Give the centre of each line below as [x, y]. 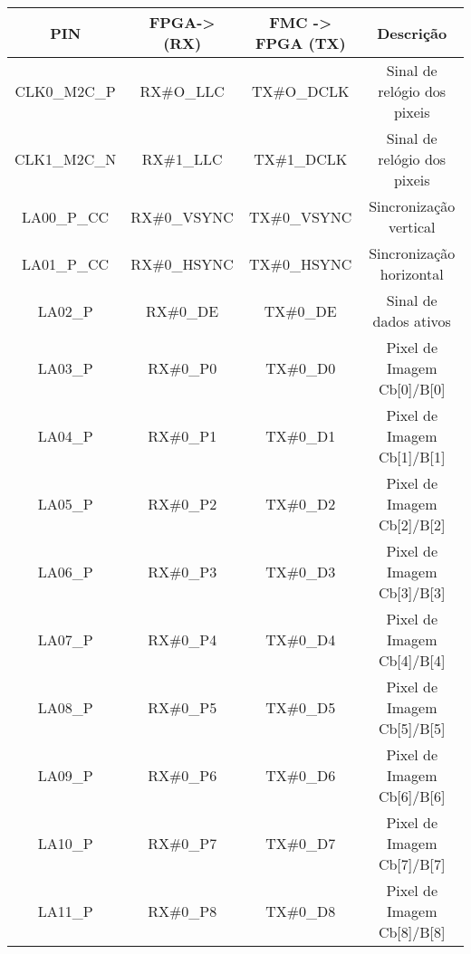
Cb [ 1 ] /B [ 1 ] [412, 457]
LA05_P [65, 504]
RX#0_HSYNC [182, 263]
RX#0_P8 [183, 911]
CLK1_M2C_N [66, 159]
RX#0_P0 [183, 368]
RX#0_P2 [183, 504]
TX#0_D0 [301, 368]
